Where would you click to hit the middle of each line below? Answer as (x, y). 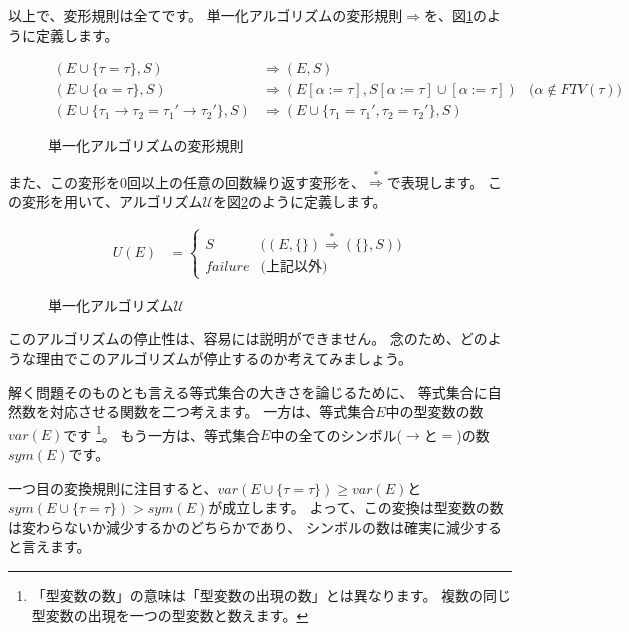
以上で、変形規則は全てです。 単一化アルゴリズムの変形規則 (205, 15)
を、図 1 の (456, 15)
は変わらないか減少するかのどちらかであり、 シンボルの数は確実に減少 (241, 526)
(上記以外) (294, 267)
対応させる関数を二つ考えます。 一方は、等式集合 (212, 411)
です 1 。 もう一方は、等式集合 (162, 433)
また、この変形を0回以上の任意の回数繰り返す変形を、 (186, 181)
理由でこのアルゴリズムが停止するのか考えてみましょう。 (224, 357)
